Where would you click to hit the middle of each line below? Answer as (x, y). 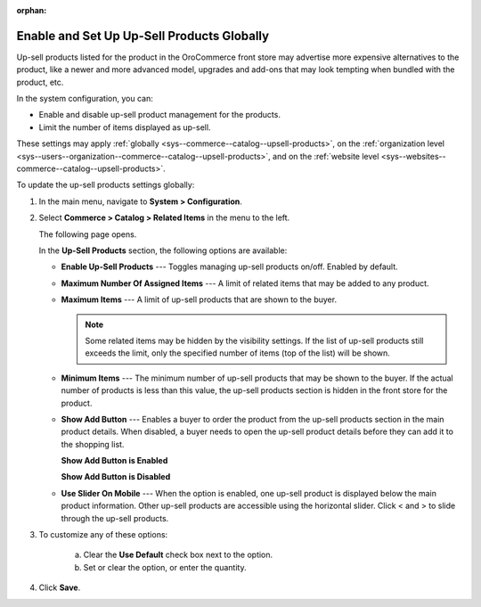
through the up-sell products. (115, 518)
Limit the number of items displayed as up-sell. (125, 127)
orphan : (32, 10)
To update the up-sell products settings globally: (106, 185)
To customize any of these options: (103, 535)
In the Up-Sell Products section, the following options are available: (163, 250)
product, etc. (40, 82)
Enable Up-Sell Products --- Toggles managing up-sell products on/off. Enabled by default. (229, 267)
